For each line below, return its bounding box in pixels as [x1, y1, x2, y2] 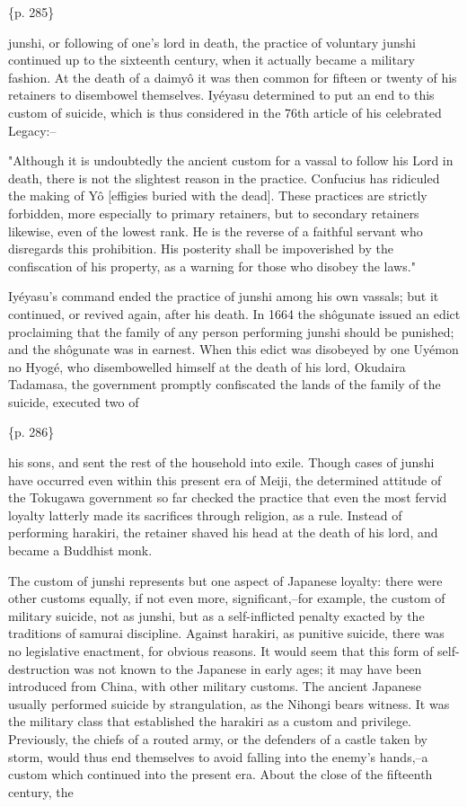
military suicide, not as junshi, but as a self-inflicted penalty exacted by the [8, 606, 425, 625]
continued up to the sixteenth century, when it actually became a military [8, 50, 415, 69]
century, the [8, 782, 74, 801]
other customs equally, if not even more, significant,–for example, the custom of [8, 589, 445, 607]
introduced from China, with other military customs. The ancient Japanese [8, 677, 421, 696]
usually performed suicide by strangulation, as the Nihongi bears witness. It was [8, 694, 450, 713]
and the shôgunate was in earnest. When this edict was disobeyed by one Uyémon [8, 340, 459, 359]
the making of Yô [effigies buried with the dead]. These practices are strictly [8, 186, 427, 205]
